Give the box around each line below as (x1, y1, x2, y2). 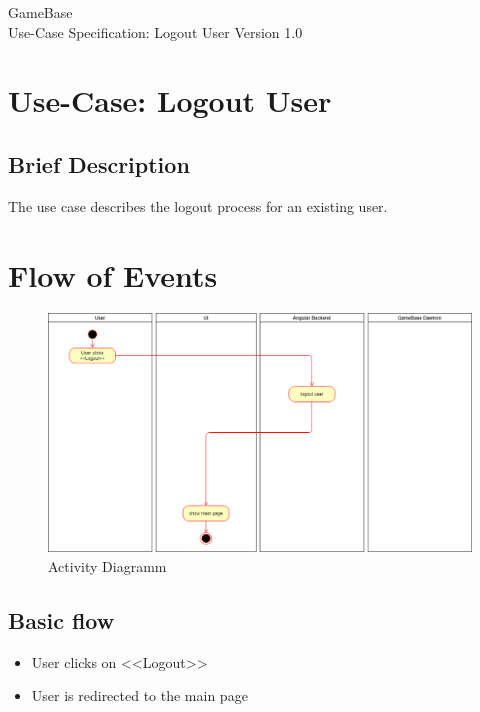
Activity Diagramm (48, 555, 167, 576)
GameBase (8, 2, 73, 22)
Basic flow (8, 604, 115, 635)
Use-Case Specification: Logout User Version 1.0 (8, 21, 303, 42)
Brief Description (8, 148, 190, 179)
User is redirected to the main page (31, 685, 248, 706)
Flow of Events (8, 254, 218, 295)
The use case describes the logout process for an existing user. (8, 195, 388, 216)
